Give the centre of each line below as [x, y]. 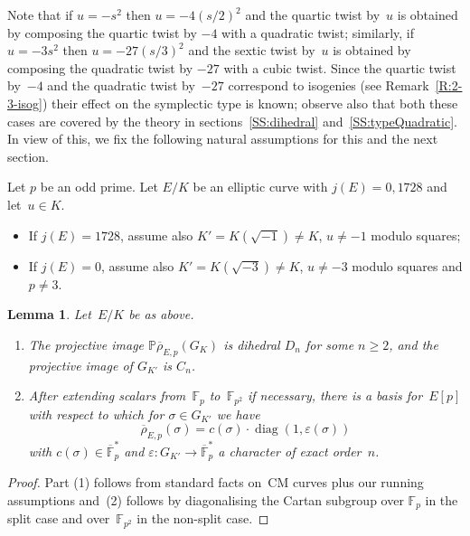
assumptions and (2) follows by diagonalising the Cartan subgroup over [206, 499]
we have [238, 414]
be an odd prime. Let [99, 187]
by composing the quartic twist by [102, 32]
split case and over [59, 518]
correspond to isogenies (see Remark [329, 85]
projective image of [80, 365]
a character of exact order [290, 451]
